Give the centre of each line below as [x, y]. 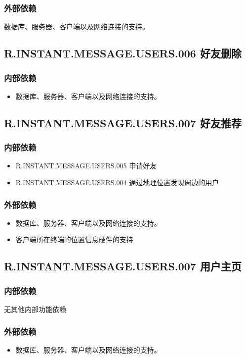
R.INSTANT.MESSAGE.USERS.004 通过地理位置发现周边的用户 [117, 182]
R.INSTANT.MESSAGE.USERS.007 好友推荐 [123, 123]
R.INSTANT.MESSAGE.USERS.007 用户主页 [123, 266]
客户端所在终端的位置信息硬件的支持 [74, 239]
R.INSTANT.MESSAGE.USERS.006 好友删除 [123, 53]
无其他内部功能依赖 [35, 309]
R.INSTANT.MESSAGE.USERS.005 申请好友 [86, 166]
